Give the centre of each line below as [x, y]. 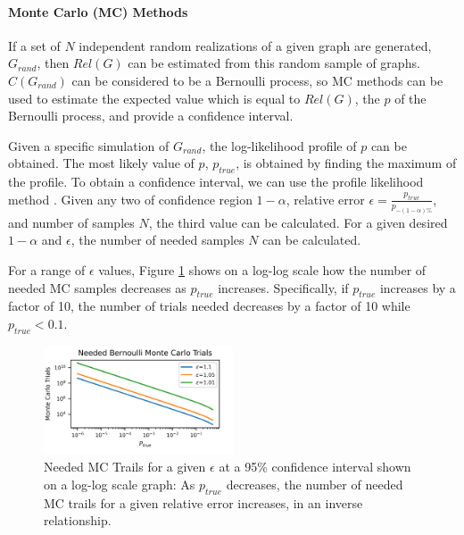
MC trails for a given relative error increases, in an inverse [203, 502]
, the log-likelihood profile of [279, 145]
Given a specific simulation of [89, 145]
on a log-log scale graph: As [120, 485]
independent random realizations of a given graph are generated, [255, 45]
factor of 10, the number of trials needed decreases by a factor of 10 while [209, 306]
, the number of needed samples [157, 240]
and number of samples [71, 222]
